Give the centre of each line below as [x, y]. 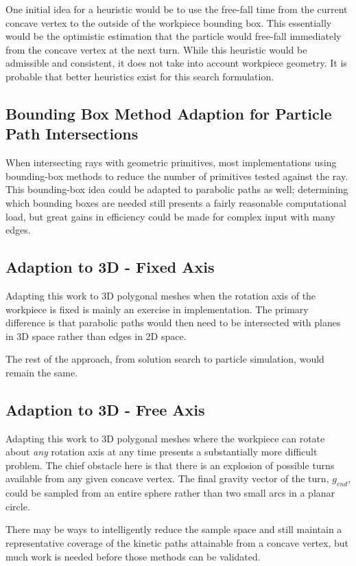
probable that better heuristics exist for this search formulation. [140, 76]
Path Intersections [72, 134]
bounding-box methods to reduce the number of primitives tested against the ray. [177, 176]
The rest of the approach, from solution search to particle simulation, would [165, 359]
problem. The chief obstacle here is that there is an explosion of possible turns [170, 465]
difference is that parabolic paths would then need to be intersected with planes [173, 322]
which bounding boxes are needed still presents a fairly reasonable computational [176, 202]
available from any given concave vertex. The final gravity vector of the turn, [167, 478]
